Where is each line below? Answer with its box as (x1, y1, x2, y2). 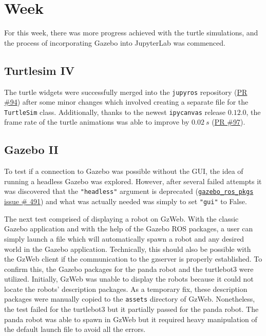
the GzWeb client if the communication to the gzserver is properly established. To (4, 253, 262, 264)
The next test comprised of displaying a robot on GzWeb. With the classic (4, 213, 239, 224)
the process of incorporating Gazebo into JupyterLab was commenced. (4, 37, 225, 48)
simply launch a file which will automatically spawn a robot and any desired (4, 233, 244, 244)
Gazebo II (4, 142, 59, 157)
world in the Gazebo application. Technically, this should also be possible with (4, 243, 251, 254)
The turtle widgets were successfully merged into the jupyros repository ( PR (4, 86, 248, 97)
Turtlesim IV (4, 62, 75, 78)
